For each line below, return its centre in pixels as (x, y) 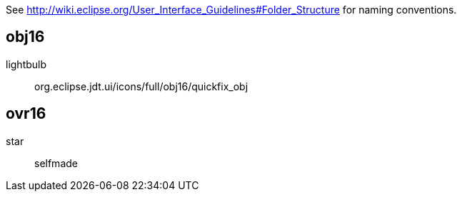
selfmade (56, 163)
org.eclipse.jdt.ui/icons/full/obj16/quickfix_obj (141, 86)
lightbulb (26, 64)
